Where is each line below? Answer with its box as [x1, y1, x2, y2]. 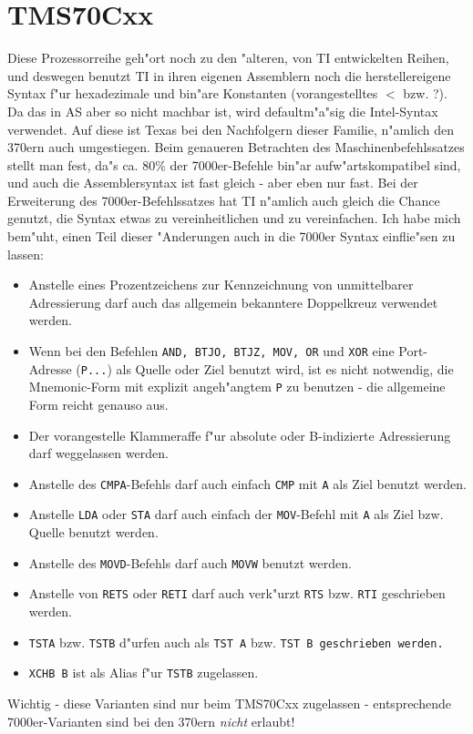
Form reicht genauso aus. [28, 395, 169, 413]
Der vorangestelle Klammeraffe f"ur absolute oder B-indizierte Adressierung [28, 425, 451, 444]
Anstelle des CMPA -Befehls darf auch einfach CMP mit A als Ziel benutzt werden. [28, 474, 467, 493]
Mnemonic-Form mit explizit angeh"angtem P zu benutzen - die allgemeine [28, 377, 446, 396]
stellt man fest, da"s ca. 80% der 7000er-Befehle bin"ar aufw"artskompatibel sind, [7, 155, 461, 174]
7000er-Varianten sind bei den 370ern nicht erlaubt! [7, 711, 295, 730]
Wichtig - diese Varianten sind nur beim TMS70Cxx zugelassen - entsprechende [7, 693, 451, 712]
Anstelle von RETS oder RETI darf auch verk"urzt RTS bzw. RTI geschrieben [28, 584, 446, 603]
